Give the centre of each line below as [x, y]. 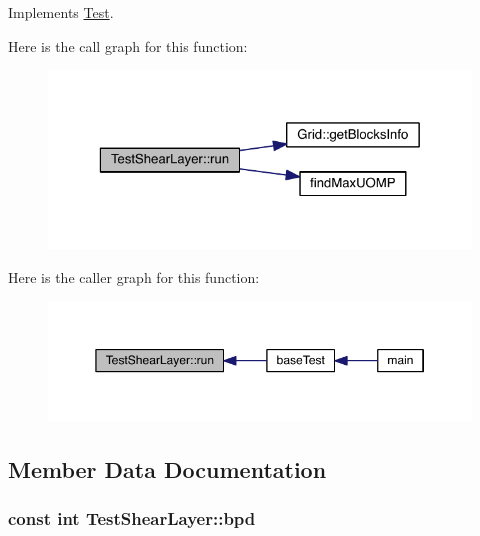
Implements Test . [61, 12]
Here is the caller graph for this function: [134, 276]
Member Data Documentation [167, 468]
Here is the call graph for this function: [128, 45]
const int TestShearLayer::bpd [132, 518]
